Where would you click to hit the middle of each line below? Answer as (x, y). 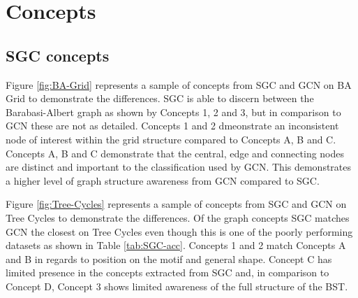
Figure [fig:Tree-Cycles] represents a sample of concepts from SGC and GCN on (176, 204)
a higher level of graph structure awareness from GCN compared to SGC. (163, 180)
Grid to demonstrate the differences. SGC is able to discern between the (160, 98)
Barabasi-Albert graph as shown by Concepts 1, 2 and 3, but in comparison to (173, 112)
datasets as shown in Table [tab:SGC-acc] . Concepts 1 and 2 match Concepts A (176, 245)
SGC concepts (58, 55)
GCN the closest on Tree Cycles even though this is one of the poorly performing (179, 231)
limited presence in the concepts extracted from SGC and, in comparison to (167, 272)
